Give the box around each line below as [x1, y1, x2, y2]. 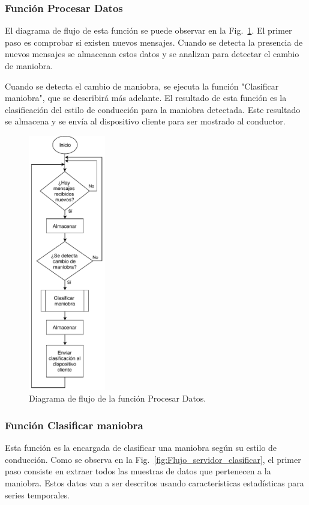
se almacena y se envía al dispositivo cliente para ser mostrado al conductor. [5, 115, 286, 127]
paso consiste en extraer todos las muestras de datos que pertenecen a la [5, 465, 271, 477]
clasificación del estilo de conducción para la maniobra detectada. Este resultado [5, 103, 301, 115]
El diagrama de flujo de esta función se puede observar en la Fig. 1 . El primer [5, 24, 292, 37]
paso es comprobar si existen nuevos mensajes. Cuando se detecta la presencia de [5, 35, 303, 48]
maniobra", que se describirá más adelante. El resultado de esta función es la [5, 91, 287, 104]
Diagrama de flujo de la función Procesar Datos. [29, 392, 206, 405]
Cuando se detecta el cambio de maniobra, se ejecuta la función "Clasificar [5, 79, 279, 92]
